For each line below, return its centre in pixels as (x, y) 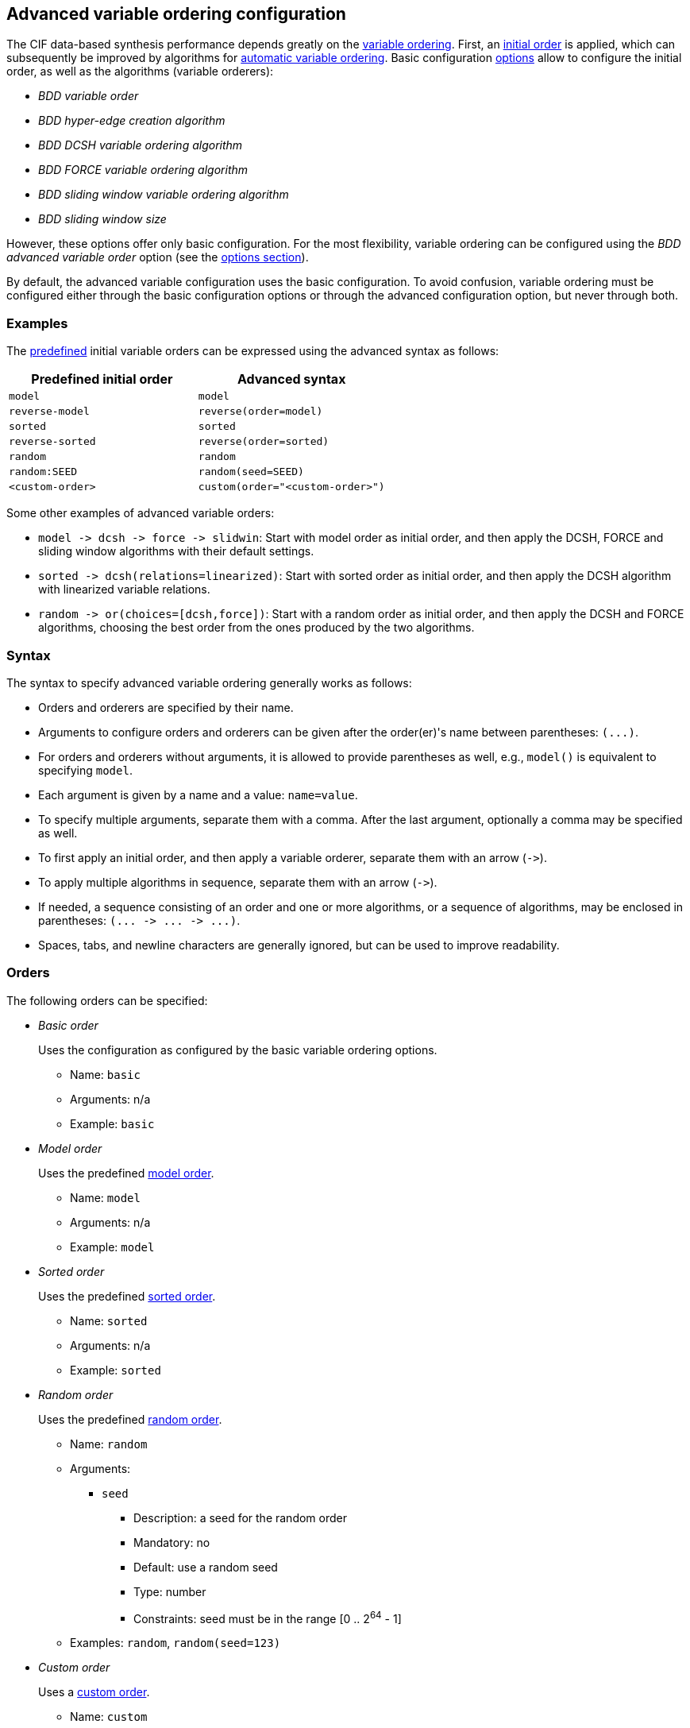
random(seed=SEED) (251, 472)
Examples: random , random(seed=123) (175, 1643)
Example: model (112, 1247)
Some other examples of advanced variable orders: (141, 513)
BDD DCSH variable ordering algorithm (141, 145)
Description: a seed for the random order (240, 1517)
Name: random (109, 1444)
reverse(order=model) (260, 412)
